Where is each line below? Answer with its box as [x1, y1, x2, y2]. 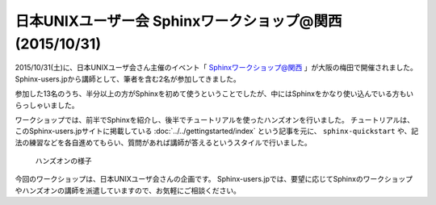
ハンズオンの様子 [35, 156, 92, 165]
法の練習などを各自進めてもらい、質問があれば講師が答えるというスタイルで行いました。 [15, 137, 312, 147]
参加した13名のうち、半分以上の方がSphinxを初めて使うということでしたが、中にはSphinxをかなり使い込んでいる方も [15, 89, 407, 98]
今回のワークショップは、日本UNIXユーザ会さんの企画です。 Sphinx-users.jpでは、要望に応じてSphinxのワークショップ [15, 174, 413, 184]
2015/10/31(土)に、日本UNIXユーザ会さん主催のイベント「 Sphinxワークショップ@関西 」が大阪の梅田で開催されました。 [15, 63, 417, 73]
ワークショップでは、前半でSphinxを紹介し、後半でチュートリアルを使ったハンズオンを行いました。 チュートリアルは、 [15, 115, 415, 124]
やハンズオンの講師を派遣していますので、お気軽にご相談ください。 [15, 186, 241, 195]
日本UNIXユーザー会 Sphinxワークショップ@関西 [15, 12, 342, 30]
